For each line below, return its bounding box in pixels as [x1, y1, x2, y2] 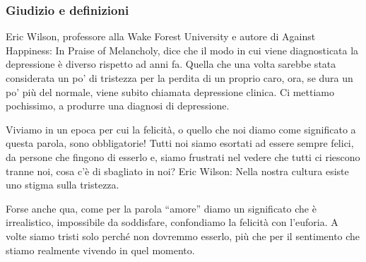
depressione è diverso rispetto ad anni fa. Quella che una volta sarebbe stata [6, 56, 336, 71]
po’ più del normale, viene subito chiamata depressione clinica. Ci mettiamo [6, 84, 335, 99]
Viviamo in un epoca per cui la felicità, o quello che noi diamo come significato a [6, 121, 356, 136]
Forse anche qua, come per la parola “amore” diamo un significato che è [6, 201, 317, 215]
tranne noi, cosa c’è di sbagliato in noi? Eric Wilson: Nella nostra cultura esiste [6, 163, 349, 178]
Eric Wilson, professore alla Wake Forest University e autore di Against [6, 29, 316, 44]
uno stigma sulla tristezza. [6, 177, 119, 192]
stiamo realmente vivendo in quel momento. [6, 242, 195, 257]
